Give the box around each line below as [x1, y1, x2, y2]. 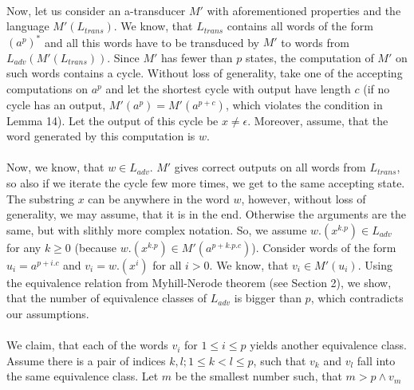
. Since [107, 49, 140, 65]
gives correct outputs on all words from [174, 159, 366, 175]
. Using [357, 256, 392, 273]
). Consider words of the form [251, 238, 396, 255]
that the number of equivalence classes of [6, 290, 207, 306]
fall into [357, 352, 396, 368]
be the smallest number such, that [175, 368, 342, 384]
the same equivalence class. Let [6, 368, 159, 384]
